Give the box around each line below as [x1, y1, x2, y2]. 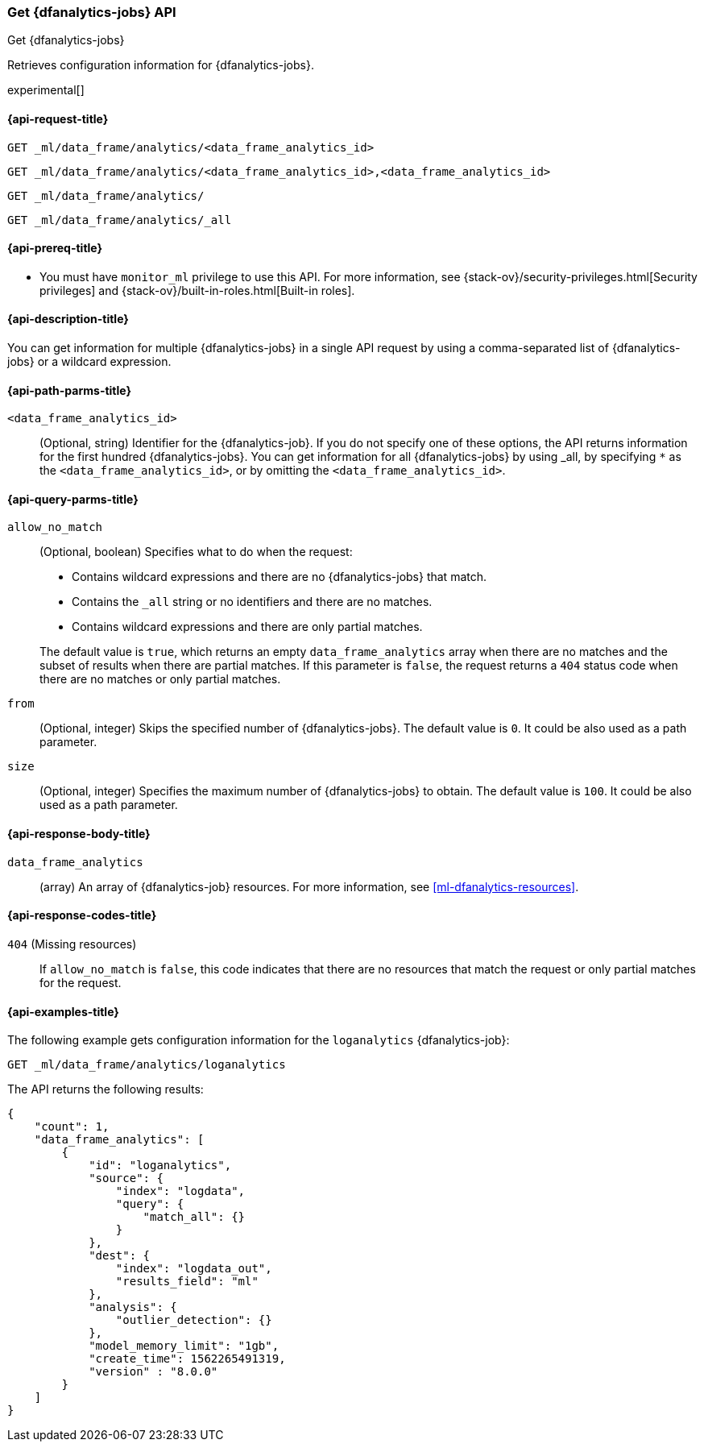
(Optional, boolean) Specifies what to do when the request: [39, 545, 353, 559]
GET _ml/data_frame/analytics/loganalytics [7, 1058, 286, 1072]
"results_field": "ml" [115, 1275, 259, 1288]
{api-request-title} [7, 111, 109, 126]
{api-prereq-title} [7, 241, 103, 255]
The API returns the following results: [7, 1082, 204, 1097]
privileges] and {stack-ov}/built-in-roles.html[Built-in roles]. [39, 283, 355, 297]
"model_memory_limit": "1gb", [89, 1339, 280, 1353]
